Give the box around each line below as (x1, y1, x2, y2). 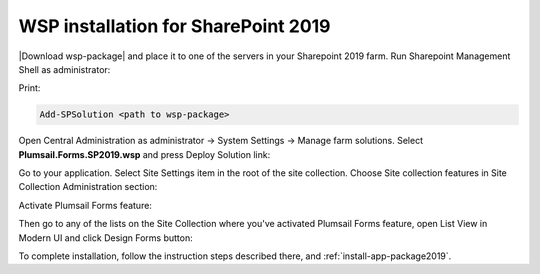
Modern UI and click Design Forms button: (18, 231, 194, 244)
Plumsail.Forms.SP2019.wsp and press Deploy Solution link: (18, 148, 271, 160)
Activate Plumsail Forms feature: (18, 199, 152, 211)
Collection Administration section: (18, 181, 158, 193)
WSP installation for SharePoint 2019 (18, 15, 331, 37)
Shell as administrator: (18, 63, 111, 75)
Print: (18, 82, 41, 94)
